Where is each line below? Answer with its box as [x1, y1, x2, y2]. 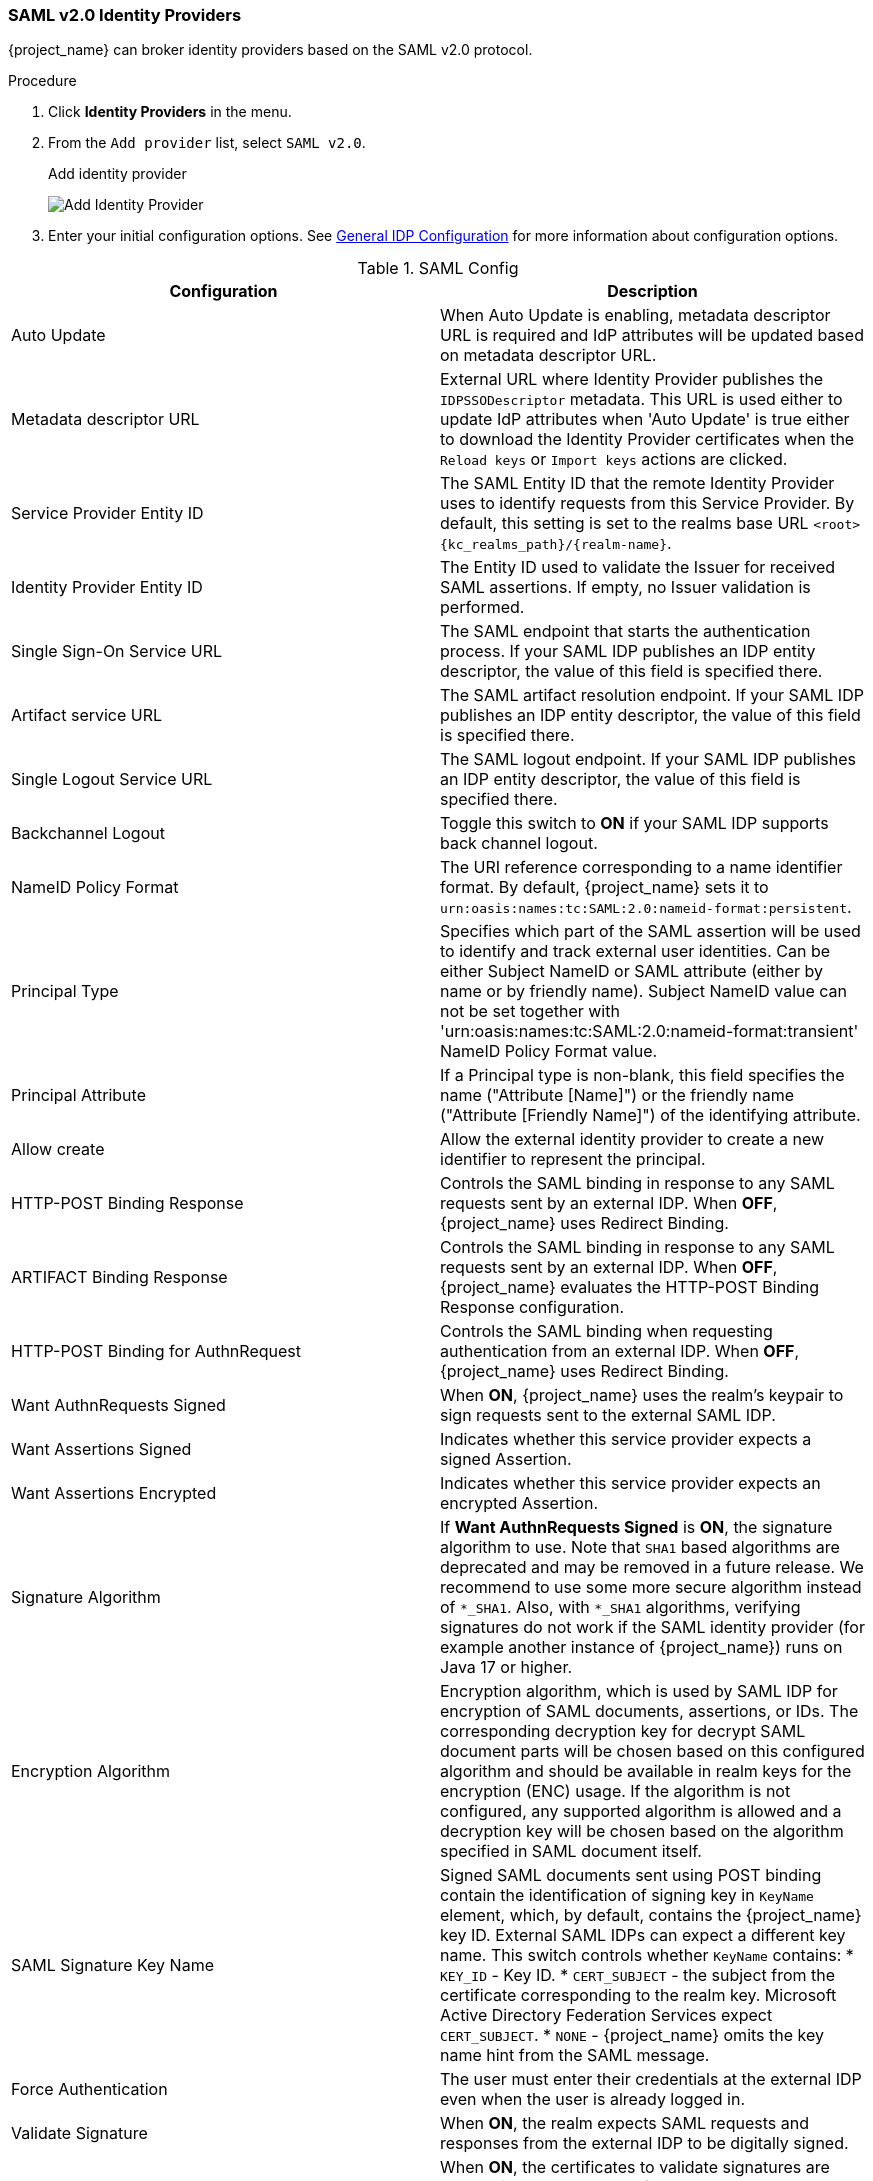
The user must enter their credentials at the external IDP [440, 2069, 862, 2090]
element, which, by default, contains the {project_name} [440, 1905, 862, 1926]
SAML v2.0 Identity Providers [8, 5, 242, 25]
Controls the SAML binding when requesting [440, 1321, 773, 1342]
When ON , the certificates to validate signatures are [440, 2157, 830, 2178]
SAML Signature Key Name [11, 1955, 214, 1976]
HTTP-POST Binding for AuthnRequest [11, 1341, 301, 1362]
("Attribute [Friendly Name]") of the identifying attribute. [440, 1105, 861, 1126]
